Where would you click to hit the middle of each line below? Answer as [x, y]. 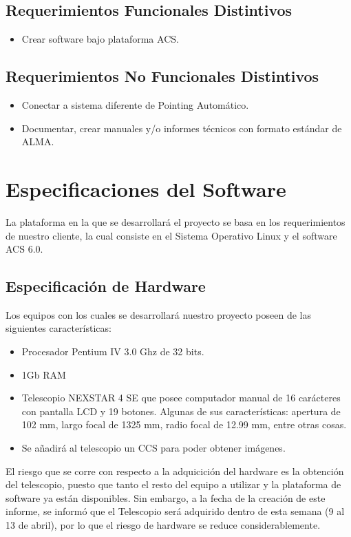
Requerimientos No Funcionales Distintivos [162, 76]
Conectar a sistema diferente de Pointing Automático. [135, 105]
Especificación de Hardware [106, 286]
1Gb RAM [44, 374]
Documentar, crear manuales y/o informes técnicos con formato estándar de [182, 128]
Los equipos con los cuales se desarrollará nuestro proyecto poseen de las [158, 314]
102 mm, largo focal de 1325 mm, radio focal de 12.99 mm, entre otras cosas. [184, 424]
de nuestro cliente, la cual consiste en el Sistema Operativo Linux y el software [171, 235]
